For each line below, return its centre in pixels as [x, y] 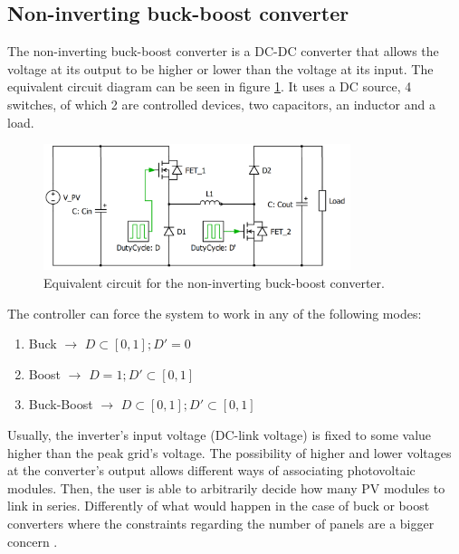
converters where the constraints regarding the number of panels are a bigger [221, 523]
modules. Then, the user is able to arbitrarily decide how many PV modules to [226, 487]
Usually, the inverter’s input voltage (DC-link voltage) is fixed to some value [220, 434]
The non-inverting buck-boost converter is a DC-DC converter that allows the [223, 51]
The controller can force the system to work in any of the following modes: [215, 313]
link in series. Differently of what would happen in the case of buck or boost [219, 506]
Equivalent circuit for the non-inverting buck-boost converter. [214, 283]
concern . [33, 541]
